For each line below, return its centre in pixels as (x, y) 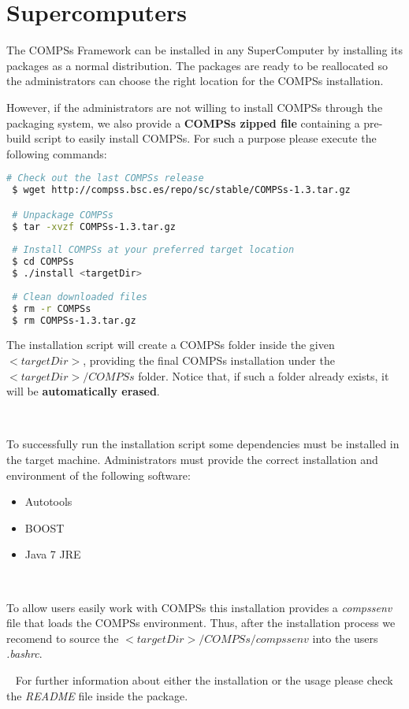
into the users (345, 638)
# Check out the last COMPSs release (105, 178)
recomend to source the (63, 638)
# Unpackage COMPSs (63, 215)
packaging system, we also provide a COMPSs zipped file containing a (183, 122)
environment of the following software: (99, 475)
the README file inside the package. (97, 695)
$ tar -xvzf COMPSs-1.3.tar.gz (94, 226)
